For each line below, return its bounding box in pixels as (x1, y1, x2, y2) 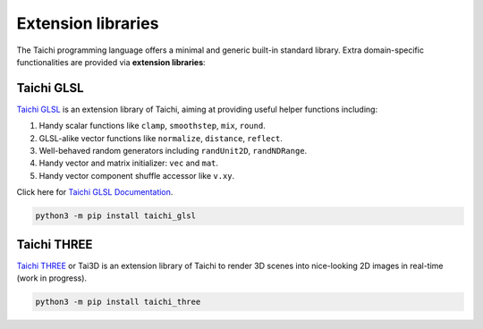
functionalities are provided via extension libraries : (16, 56, 206, 67)
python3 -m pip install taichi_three (35, 297, 201, 308)
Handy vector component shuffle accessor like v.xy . (38, 170, 235, 181)
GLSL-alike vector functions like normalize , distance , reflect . (38, 132, 284, 143)
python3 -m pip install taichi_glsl (35, 211, 197, 221)
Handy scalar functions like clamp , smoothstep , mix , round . (38, 121, 266, 131)
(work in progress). (16, 273, 88, 283)
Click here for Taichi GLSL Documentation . (16, 187, 174, 198)
